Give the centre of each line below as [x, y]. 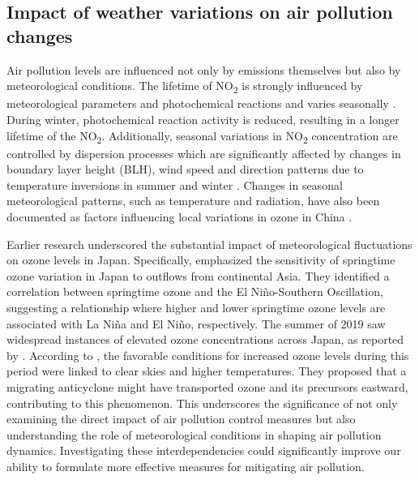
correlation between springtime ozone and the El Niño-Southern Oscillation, [195, 291]
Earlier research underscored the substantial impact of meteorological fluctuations [209, 244]
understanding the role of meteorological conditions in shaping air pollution [194, 434]
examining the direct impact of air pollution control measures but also [181, 419]
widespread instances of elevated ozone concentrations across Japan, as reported [205, 339]
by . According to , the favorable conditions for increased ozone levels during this [208, 355]
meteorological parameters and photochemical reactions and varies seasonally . [201, 103]
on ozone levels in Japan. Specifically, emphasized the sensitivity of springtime [201, 260]
